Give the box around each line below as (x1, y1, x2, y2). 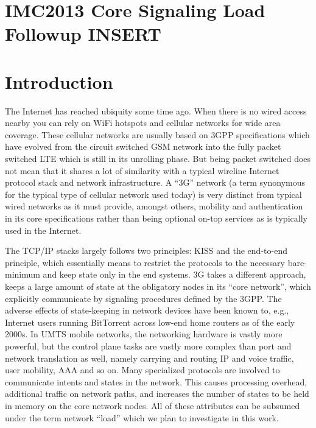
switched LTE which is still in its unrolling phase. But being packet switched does (5, 152, 311, 165)
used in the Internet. (5, 223, 82, 236)
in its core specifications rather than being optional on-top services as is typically (5, 212, 307, 225)
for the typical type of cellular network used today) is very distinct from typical (5, 188, 302, 200)
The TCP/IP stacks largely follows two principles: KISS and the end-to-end (5, 244, 287, 257)
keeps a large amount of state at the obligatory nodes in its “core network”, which (5, 280, 311, 292)
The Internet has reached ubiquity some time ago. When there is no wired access (5, 104, 307, 117)
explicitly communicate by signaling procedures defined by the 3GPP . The (5, 292, 282, 304)
